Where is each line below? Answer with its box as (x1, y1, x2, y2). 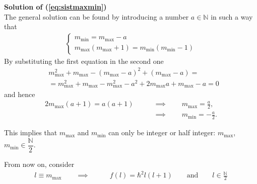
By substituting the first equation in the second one (4, 55, 164, 66)
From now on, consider (4, 158, 75, 169)
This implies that (4, 127, 57, 138)
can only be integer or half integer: (108, 127, 216, 138)
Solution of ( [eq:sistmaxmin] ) (4, 2, 107, 12)
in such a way (211, 11, 253, 22)
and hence (4, 88, 35, 99)
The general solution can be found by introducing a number (4, 11, 189, 22)
